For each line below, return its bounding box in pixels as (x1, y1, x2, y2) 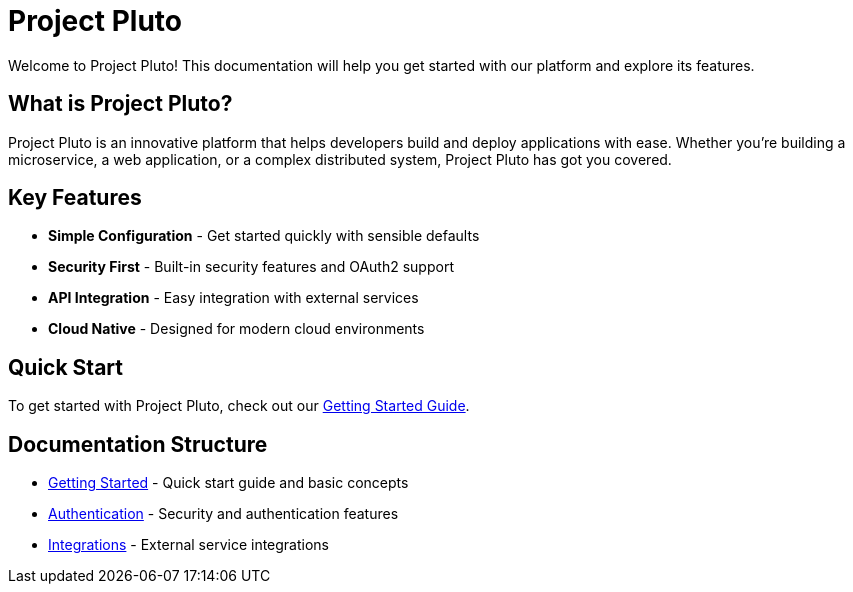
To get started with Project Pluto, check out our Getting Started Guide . (8, 397, 470, 415)
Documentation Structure (8, 431, 268, 457)
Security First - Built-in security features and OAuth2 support (48, 258, 454, 276)
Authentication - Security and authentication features (48, 505, 399, 523)
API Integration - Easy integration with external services (48, 289, 419, 307)
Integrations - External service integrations (48, 536, 330, 554)
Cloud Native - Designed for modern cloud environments (48, 320, 425, 338)
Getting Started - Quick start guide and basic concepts (48, 474, 409, 492)
